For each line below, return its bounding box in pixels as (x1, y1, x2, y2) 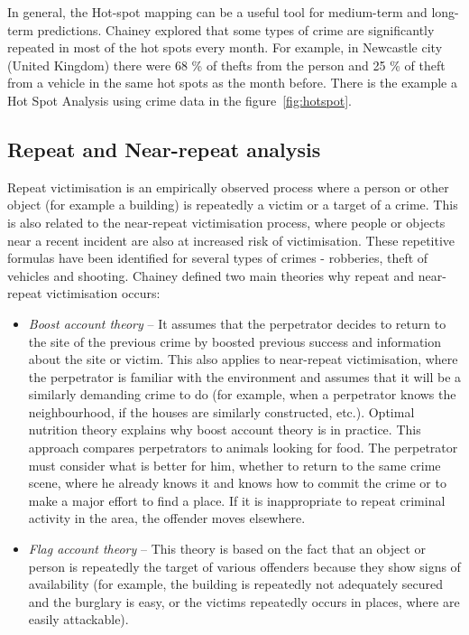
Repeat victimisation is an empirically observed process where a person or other (7, 177, 449, 196)
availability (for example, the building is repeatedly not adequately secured (28, 574, 443, 593)
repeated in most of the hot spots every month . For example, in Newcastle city (7, 38, 443, 57)
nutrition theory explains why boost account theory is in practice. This (28, 420, 421, 439)
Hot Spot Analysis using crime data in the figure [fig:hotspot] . (7, 90, 352, 109)
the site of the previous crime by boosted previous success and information (28, 332, 442, 350)
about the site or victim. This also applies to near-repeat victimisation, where (28, 350, 458, 369)
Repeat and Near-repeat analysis (7, 135, 321, 163)
